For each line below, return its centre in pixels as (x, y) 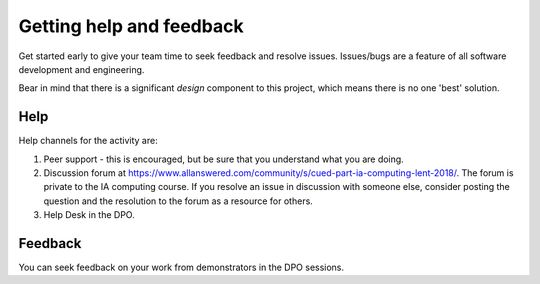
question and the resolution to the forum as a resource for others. (178, 201)
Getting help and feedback (131, 26)
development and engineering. (81, 69)
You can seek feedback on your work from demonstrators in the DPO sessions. (181, 267)
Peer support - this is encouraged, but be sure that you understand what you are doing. (223, 159)
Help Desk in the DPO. (89, 215)
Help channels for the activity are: (88, 141)
